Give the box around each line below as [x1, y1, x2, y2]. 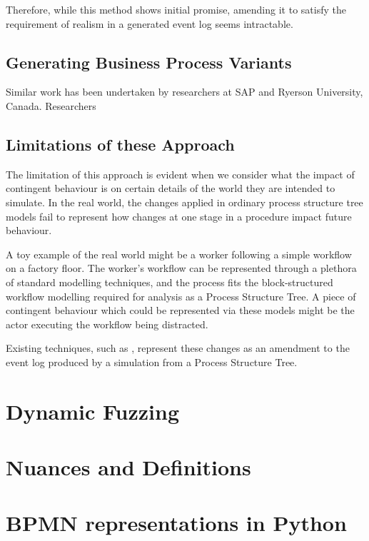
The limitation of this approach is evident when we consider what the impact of [6, 166, 355, 181]
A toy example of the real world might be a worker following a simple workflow [6, 246, 352, 261]
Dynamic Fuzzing [6, 396, 180, 425]
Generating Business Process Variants [6, 51, 292, 73]
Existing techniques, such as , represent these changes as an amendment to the [6, 340, 350, 355]
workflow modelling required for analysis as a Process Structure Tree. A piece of [6, 288, 356, 303]
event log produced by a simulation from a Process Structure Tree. [6, 354, 298, 369]
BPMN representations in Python [6, 508, 347, 537]
